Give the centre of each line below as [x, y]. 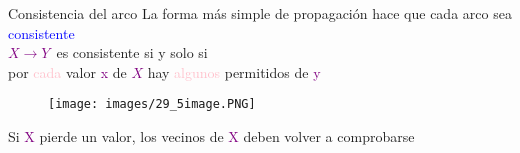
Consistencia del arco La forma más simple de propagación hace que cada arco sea [260, 13]
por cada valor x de [67, 71]
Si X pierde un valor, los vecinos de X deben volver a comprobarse [211, 136]
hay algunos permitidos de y [234, 71]
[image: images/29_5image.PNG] [152, 104]
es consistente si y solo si [132, 52]
